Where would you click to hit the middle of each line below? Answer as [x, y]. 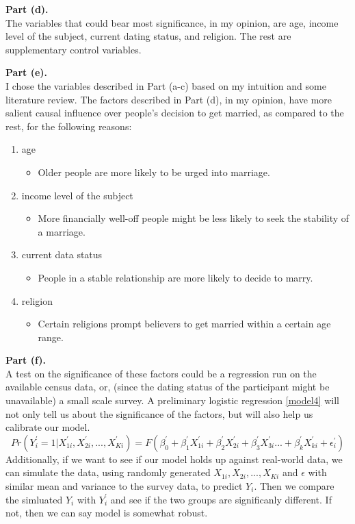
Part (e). [26, 72]
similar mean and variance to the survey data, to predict [124, 486]
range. [51, 337]
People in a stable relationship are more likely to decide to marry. [175, 277]
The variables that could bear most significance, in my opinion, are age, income [172, 22]
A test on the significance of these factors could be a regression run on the [161, 373]
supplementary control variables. [74, 49]
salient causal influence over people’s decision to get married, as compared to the [175, 113]
